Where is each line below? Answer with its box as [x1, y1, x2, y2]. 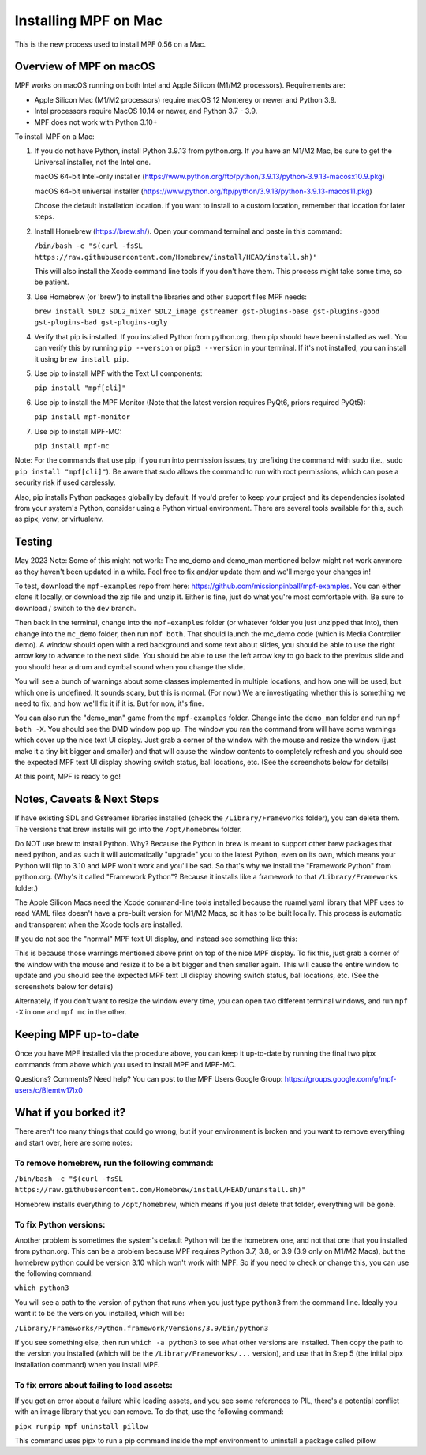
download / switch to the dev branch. [14, 603, 136, 613]
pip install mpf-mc [34, 442, 110, 450]
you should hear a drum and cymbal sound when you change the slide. [14, 662, 245, 671]
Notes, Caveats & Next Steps [14, 793, 159, 806]
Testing [14, 535, 53, 549]
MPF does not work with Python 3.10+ [34, 117, 158, 126]
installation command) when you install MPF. [14, 1359, 160, 1369]
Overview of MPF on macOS [14, 60, 155, 73]
